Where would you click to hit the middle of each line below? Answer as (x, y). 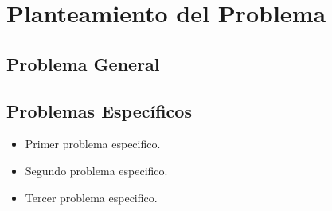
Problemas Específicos (99, 110)
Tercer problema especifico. (91, 197)
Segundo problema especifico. (96, 170)
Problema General (83, 63)
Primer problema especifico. (93, 144)
